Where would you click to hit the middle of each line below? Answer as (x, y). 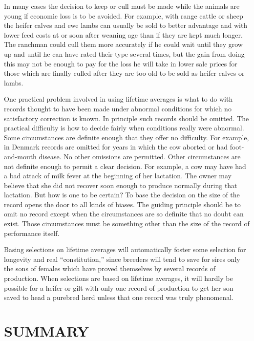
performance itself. (32, 233)
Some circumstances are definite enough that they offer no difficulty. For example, (127, 137)
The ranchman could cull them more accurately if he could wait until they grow (123, 44)
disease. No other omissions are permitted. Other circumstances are (140, 156)
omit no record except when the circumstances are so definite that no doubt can (124, 214)
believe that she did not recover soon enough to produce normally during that (121, 185)
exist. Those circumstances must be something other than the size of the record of (127, 224)
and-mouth (20, 156)
